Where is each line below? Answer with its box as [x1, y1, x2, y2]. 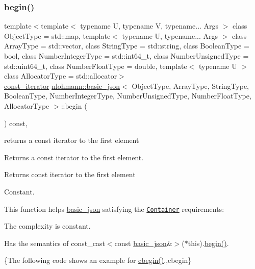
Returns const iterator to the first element [4, 169, 136, 180]
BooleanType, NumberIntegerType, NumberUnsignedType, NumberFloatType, [4, 90, 251, 101]
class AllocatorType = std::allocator [4, 70, 117, 81]
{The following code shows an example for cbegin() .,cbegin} [4, 255, 192, 265]
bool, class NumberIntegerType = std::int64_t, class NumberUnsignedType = [4, 51, 249, 61]
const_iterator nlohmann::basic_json [4, 80, 120, 91]
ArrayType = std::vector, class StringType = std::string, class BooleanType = [4, 40, 249, 51]
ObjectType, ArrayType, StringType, [132, 80, 249, 91]
